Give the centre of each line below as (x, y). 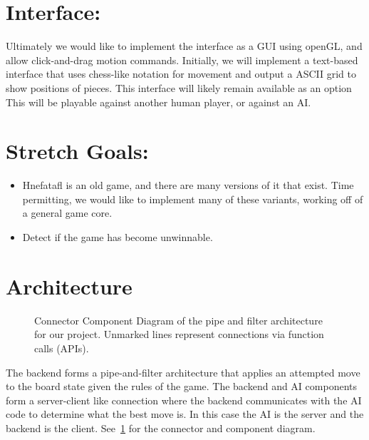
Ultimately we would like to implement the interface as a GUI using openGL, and (184, 46)
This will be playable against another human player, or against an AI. (158, 102)
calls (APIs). (62, 348)
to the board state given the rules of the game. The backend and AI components (181, 386)
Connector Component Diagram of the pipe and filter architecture (178, 320)
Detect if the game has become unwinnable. (118, 237)
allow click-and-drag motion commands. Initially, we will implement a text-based (182, 60)
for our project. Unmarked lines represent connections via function (179, 334)
